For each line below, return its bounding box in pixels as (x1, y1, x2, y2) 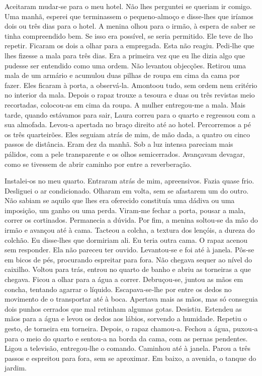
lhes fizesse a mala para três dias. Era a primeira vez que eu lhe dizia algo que (5, 50, 245, 60)
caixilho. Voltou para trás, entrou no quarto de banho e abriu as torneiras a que (5, 264, 251, 274)
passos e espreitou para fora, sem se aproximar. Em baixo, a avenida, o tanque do (5, 352, 256, 363)
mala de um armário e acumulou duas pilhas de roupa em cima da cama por (5, 70, 240, 80)
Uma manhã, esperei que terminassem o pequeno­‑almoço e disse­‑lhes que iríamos (5, 11, 253, 21)
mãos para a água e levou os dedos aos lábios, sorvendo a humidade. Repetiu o (5, 313, 247, 324)
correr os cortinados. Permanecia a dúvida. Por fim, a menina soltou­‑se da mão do (5, 215, 258, 225)
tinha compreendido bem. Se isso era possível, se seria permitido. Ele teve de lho (5, 30, 253, 41)
